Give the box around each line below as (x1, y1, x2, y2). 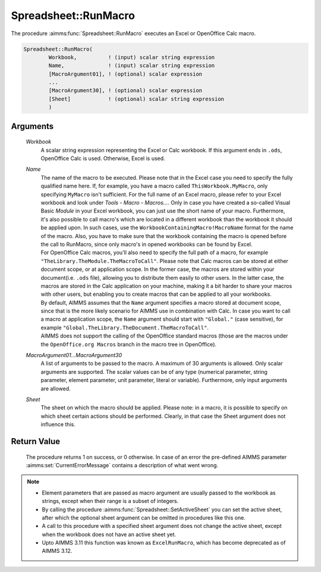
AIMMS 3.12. (42, 548, 73, 555)
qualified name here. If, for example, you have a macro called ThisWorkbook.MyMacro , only (40, 182, 268, 190)
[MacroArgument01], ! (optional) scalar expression (48, 70, 203, 77)
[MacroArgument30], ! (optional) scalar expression (48, 87, 203, 94)
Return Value (11, 436, 61, 446)
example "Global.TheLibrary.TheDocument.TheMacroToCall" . (40, 324, 209, 331)
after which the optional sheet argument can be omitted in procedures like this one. (42, 514, 246, 521)
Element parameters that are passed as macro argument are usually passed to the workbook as (42, 489, 276, 496)
